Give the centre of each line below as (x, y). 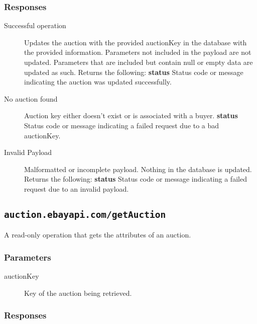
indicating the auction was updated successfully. (98, 82)
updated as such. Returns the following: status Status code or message (134, 72)
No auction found (31, 98)
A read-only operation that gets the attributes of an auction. (98, 235)
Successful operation (35, 25)
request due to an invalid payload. (77, 188)
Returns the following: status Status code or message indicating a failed (136, 179)
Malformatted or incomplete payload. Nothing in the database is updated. (138, 169)
